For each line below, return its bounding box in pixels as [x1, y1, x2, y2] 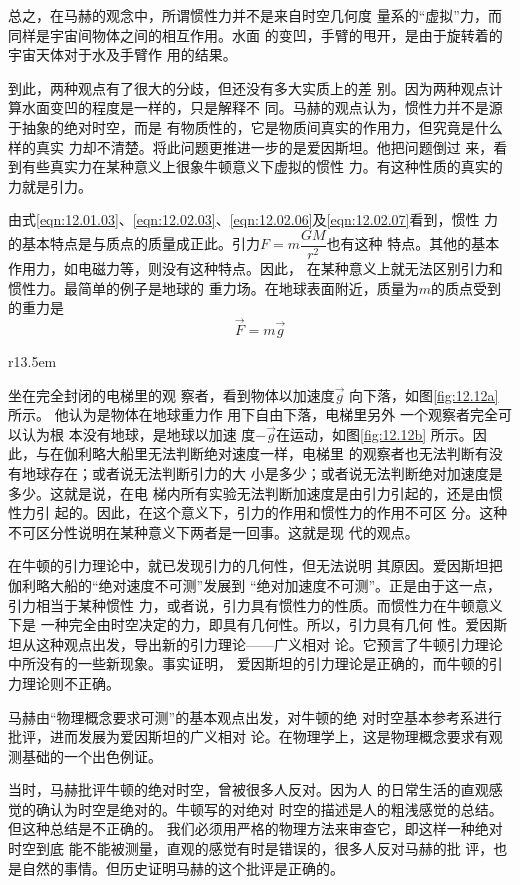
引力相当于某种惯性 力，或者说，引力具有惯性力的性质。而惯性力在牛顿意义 [8, 594, 503, 615]
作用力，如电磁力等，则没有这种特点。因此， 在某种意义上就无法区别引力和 [8, 258, 503, 278]
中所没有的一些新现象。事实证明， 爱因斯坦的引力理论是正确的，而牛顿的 [8, 653, 489, 674]
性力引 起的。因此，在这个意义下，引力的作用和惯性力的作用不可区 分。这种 [8, 502, 508, 523]
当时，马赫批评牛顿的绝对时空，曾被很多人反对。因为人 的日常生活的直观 [8, 779, 489, 800]
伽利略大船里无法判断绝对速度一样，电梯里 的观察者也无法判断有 [63, 443, 489, 464]
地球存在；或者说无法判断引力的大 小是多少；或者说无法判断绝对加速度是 [21, 462, 503, 483]
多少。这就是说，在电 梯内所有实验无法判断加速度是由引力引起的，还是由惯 [8, 482, 503, 503]
